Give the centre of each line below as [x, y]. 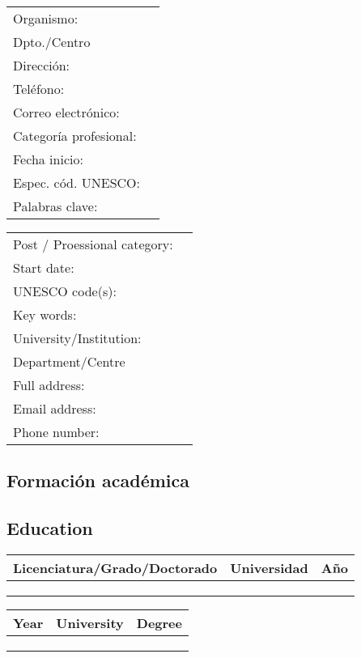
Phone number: [56, 432]
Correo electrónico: [66, 112]
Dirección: [42, 65]
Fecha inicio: [48, 159]
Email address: [55, 408]
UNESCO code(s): [65, 291]
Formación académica [98, 480]
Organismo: [46, 18]
